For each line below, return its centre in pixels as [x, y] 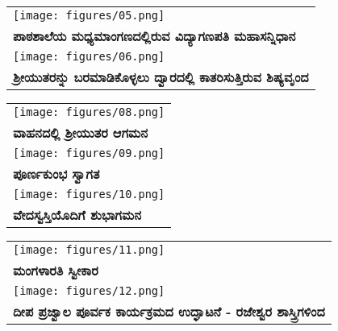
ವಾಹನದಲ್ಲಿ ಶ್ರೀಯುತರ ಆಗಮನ [81, 132]
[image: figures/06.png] [89, 56]
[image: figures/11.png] [89, 250]
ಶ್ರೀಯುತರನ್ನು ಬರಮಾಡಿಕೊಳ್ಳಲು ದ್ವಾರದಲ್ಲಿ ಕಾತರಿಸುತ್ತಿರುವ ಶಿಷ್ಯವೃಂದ [161, 77]
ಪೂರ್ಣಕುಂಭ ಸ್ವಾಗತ [56, 174]
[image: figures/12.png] [89, 291]
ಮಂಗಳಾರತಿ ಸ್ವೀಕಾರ [56, 270]
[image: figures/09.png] [89, 153]
